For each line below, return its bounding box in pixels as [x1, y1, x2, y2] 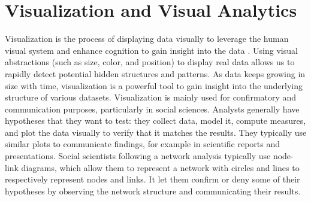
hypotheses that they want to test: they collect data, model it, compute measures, [5, 114, 306, 127]
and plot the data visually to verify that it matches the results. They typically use [5, 126, 307, 138]
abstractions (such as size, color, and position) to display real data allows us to [5, 56, 295, 68]
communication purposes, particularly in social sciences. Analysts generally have [5, 102, 300, 115]
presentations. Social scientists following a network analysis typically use [5, 150, 271, 162]
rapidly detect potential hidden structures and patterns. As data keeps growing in [5, 67, 306, 80]
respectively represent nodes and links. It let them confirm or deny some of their [5, 173, 300, 185]
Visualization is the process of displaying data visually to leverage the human [5, 32, 289, 45]
